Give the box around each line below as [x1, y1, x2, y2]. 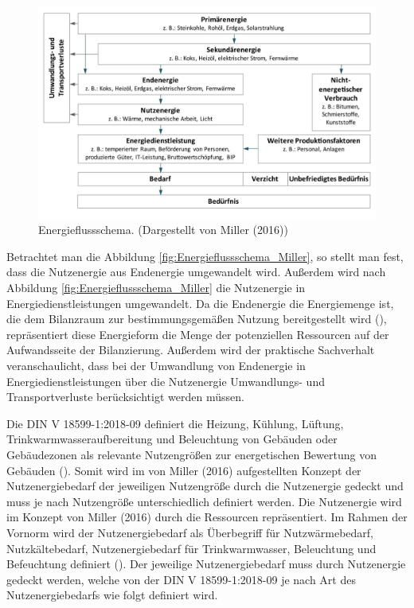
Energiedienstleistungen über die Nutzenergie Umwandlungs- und [6, 372, 325, 389]
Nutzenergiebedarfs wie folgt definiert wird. [6, 587, 218, 603]
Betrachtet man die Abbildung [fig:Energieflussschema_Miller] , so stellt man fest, [6, 247, 404, 264]
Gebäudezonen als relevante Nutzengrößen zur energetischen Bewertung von [6, 446, 377, 462]
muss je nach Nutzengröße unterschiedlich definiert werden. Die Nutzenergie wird [6, 493, 402, 509]
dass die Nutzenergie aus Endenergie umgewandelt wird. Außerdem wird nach [6, 263, 386, 280]
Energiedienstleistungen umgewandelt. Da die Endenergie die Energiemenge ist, [6, 294, 394, 311]
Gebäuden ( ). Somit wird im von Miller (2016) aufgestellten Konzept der [6, 462, 361, 478]
